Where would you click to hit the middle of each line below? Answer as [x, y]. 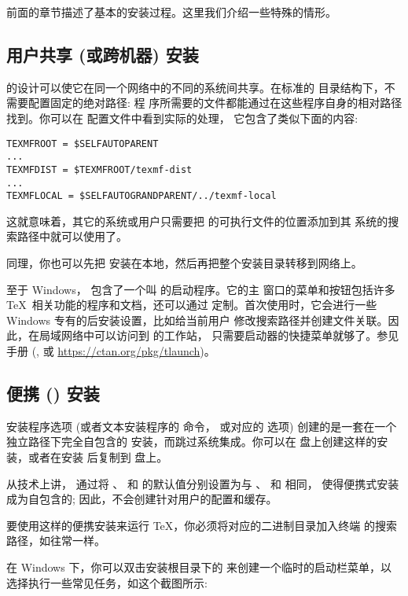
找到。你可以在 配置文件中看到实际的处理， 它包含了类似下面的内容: [182, 118]
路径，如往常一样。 [56, 541]
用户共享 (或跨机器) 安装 [103, 54]
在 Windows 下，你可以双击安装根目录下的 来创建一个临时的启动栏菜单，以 [199, 567]
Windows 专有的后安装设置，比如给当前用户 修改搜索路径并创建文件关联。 [197, 320]
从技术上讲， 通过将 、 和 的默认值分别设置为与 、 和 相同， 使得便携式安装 [203, 483]
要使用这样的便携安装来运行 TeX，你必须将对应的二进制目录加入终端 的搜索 [202, 525]
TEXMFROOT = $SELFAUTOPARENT [83, 143]
